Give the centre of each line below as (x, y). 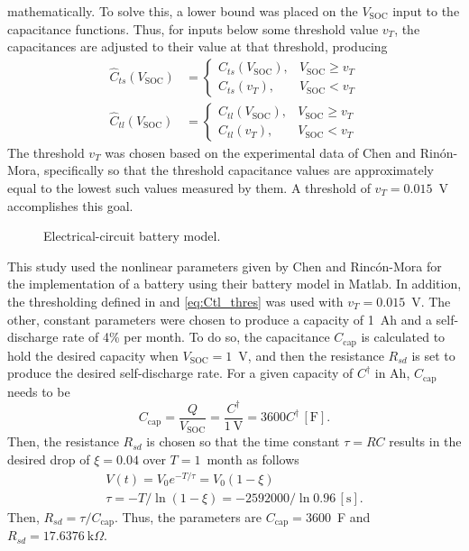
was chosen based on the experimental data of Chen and (261, 152)
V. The (431, 301)
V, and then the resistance (311, 355)
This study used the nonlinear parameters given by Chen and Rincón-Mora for (225, 266)
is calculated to (403, 337)
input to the (426, 11)
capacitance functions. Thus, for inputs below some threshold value (193, 28)
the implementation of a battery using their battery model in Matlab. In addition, (234, 284)
